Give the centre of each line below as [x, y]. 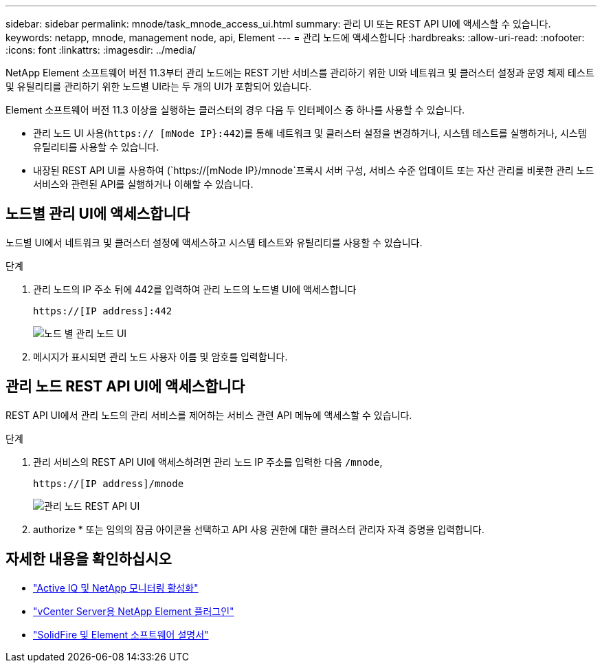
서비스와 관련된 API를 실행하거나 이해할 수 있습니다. [143, 184]
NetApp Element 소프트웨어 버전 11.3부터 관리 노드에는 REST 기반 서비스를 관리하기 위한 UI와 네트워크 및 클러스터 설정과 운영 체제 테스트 [300, 73]
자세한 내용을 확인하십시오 [89, 559]
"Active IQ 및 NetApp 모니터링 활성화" [116, 588]
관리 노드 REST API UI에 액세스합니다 [125, 387]
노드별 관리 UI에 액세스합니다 [98, 214]
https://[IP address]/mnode [109, 483]
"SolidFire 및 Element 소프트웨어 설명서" [121, 634]
